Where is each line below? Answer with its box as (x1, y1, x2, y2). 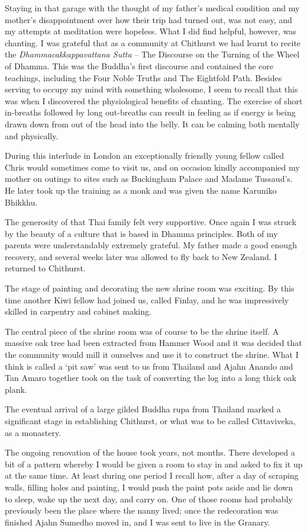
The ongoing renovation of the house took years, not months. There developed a (5, 446, 295, 459)
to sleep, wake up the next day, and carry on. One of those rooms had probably (5, 492, 293, 505)
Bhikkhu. (5, 196, 38, 208)
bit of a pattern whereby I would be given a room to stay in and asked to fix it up (5, 457, 303, 470)
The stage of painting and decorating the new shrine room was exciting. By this (5, 282, 295, 294)
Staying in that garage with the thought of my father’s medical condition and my (5, 2, 300, 14)
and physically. (5, 129, 59, 142)
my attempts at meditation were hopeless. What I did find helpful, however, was (5, 25, 296, 37)
